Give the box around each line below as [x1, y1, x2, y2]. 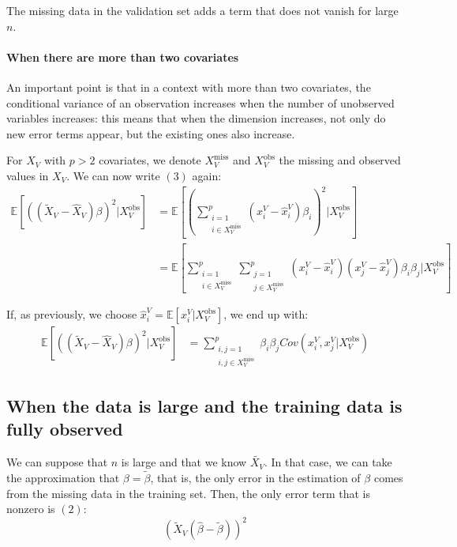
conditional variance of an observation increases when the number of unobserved [6, 94, 395, 111]
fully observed [6, 417, 123, 441]
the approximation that [6, 470, 120, 486]
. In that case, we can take [264, 454, 392, 470]
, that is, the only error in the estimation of [150, 470, 361, 486]
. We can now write [66, 167, 160, 183]
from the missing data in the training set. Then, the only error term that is [6, 485, 370, 501]
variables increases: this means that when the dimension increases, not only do [6, 110, 386, 126]
